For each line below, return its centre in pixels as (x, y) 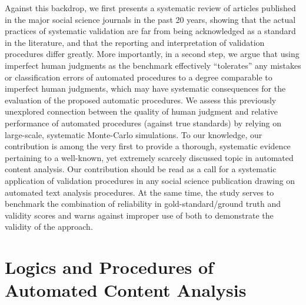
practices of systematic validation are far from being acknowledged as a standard (150, 31)
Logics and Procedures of (109, 267)
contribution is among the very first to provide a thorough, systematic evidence (148, 146)
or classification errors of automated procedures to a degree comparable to (139, 77)
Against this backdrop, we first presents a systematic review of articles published (150, 8)
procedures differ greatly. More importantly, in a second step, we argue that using (152, 54)
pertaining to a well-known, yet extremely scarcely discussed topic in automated (149, 157)
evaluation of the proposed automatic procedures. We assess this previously (141, 100)
